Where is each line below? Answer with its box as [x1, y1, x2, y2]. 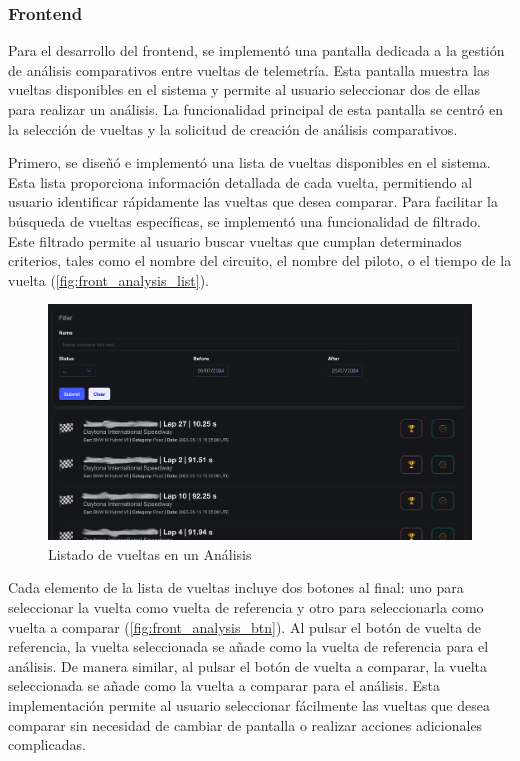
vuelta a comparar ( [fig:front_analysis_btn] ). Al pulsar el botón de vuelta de [8, 616, 481, 637]
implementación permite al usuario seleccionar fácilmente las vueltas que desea [8, 694, 490, 715]
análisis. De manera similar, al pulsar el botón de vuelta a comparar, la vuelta [8, 655, 488, 676]
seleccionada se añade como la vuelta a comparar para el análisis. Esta [8, 675, 440, 696]
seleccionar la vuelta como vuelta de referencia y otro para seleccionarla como [8, 596, 484, 617]
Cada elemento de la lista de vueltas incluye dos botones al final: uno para [8, 577, 464, 598]
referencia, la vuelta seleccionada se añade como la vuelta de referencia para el [8, 636, 489, 657]
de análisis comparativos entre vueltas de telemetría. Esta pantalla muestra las [8, 59, 490, 80]
